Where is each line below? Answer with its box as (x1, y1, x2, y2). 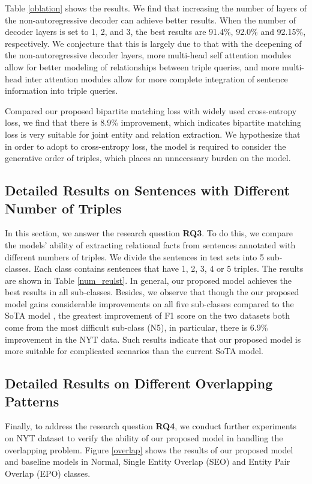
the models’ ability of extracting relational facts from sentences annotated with (5, 238, 296, 251)
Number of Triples (5, 198, 122, 217)
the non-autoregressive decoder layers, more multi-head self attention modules (5, 49, 292, 61)
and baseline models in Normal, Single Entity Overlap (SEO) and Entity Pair (5, 455, 290, 468)
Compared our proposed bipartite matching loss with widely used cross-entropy (5, 104, 297, 117)
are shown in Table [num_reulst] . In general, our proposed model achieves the (5, 274, 292, 286)
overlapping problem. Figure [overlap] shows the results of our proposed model (5, 443, 293, 456)
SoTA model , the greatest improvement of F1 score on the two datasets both (5, 309, 290, 322)
